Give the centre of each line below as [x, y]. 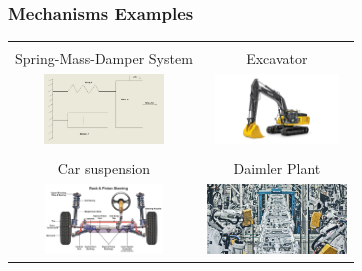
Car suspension [104, 168]
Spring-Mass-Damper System [104, 58]
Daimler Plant [277, 168]
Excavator [277, 58]
